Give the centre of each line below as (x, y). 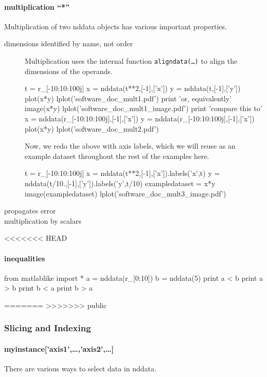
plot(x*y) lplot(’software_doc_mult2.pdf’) (92, 128)
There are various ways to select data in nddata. (80, 369)
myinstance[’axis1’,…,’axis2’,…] (59, 348)
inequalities (25, 258)
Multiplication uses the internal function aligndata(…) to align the (131, 60)
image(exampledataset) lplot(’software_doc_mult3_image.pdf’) (126, 193)
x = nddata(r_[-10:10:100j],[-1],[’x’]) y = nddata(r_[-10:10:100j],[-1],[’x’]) (140, 119)
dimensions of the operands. (69, 71)
